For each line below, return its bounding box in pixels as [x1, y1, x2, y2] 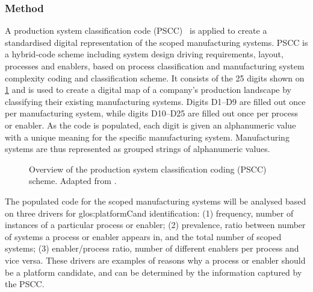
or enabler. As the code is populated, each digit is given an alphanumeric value [5, 118, 296, 131]
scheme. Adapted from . [29, 174, 117, 187]
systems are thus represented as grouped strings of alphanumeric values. [5, 142, 270, 155]
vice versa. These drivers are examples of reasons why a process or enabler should [5, 253, 306, 266]
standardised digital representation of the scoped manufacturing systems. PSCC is [5, 36, 308, 48]
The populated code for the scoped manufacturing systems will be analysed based [5, 194, 306, 207]
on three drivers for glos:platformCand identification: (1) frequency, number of [5, 206, 294, 219]
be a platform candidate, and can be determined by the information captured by [5, 265, 302, 278]
